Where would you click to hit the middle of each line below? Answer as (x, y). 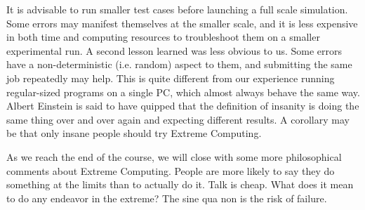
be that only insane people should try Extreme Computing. (134, 133)
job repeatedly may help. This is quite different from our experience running (171, 78)
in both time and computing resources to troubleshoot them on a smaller (163, 37)
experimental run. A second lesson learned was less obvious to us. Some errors (174, 50)
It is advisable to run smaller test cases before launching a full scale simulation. (177, 9)
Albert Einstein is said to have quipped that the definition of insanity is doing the (183, 106)
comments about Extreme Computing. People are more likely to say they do (171, 170)
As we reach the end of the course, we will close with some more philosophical (174, 156)
